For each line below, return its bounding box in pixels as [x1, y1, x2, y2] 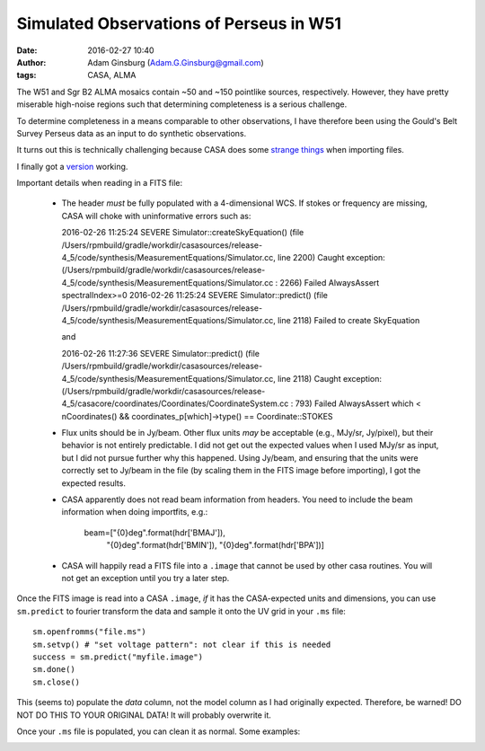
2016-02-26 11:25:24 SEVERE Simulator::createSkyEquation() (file [61, 227, 304, 238]
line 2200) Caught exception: [277, 252, 385, 263]
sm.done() [32, 665, 75, 675]
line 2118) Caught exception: [277, 373, 382, 384]
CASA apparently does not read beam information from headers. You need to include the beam [61, 494, 413, 505]
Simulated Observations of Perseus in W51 [16, 13, 341, 33]
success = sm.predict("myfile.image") [32, 651, 204, 662]
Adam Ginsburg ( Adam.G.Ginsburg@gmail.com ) [87, 57, 264, 67]
